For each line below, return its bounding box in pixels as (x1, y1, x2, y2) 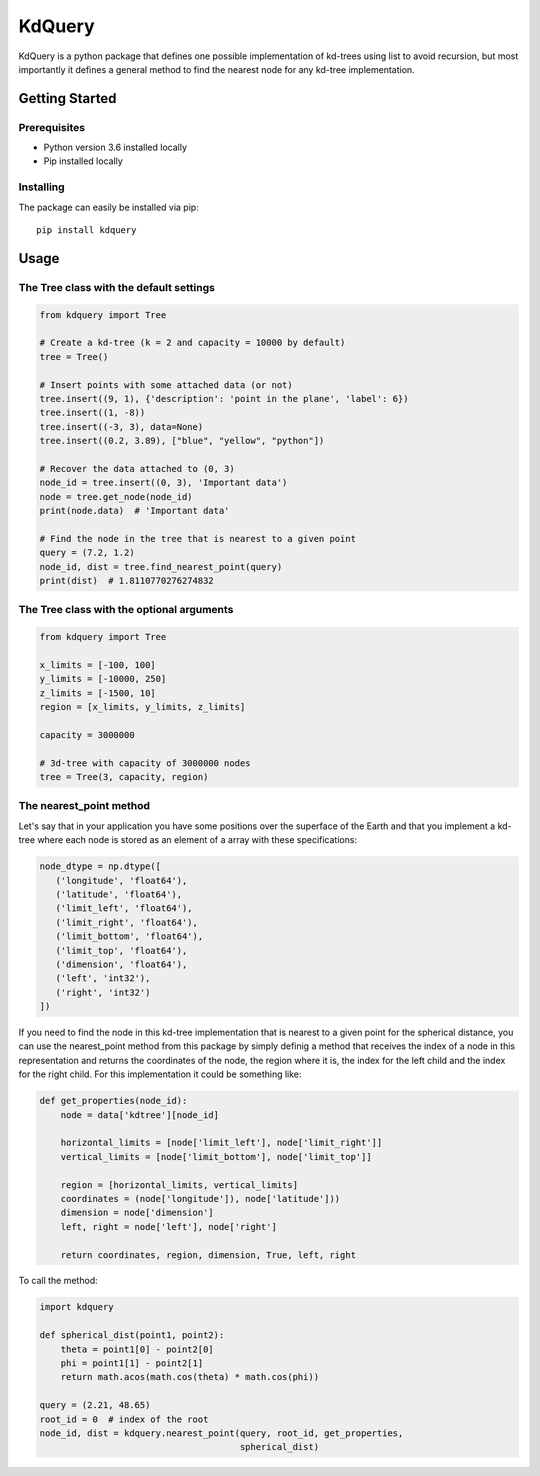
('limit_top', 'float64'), (55, 945, 188, 956)
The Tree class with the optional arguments (18, 603, 234, 617)
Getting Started (18, 90, 117, 107)
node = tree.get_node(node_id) (39, 491, 194, 502)
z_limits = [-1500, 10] (39, 687, 157, 699)
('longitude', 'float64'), (55, 875, 188, 886)
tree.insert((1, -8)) (39, 407, 146, 419)
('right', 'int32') (55, 986, 151, 998)
